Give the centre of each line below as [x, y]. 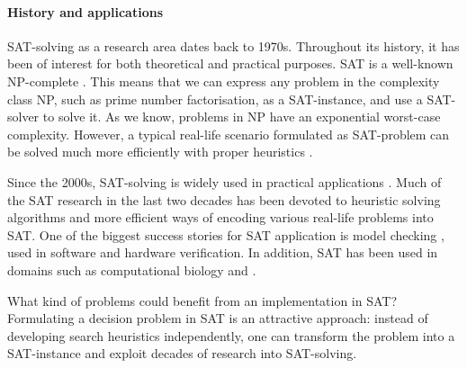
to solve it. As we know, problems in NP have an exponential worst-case [242, 117]
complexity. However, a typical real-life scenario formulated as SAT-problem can [229, 134]
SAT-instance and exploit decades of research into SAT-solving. [182, 353]
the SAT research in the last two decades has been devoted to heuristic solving [224, 199]
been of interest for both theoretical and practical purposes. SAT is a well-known [230, 63]
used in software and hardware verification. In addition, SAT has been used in [223, 252]
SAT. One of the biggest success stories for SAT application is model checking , [226, 234]
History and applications [85, 11]
